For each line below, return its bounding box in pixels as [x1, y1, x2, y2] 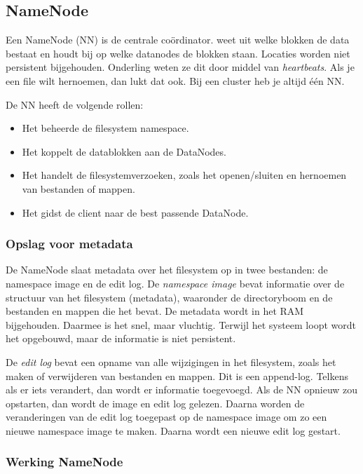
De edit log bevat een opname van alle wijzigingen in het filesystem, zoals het [6, 354, 336, 369]
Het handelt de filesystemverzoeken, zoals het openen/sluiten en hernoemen [22, 168, 347, 182]
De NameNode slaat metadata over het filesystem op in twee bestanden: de [6, 262, 328, 277]
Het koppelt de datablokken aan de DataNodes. [22, 144, 226, 158]
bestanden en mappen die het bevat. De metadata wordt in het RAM [6, 304, 304, 318]
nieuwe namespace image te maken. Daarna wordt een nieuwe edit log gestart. [6, 423, 341, 438]
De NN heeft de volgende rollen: [6, 97, 144, 111]
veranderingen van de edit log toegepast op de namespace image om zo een [6, 409, 327, 424]
